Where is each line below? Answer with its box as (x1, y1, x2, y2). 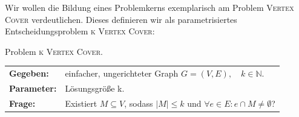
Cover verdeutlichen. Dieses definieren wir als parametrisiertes (5, 13, 237, 25)
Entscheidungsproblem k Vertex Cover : (5, 25, 155, 37)
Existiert (65, 96, 97, 109)
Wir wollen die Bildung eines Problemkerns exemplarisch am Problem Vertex (5, 1, 294, 13)
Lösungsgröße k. (65, 81, 125, 94)
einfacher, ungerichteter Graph (65, 67, 179, 80)
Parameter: (9, 81, 57, 94)
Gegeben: (9, 67, 49, 80)
